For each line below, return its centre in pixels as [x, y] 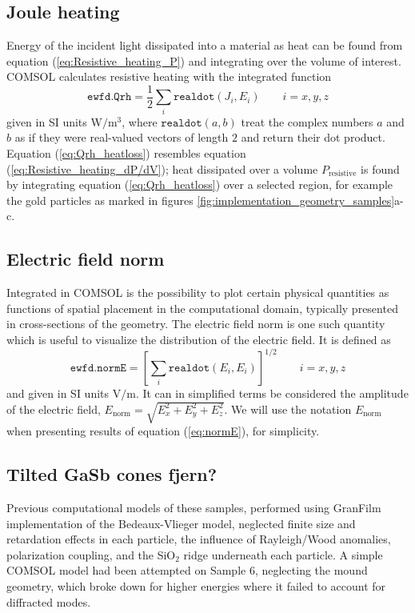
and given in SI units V [64, 393]
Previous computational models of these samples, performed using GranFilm [194, 507]
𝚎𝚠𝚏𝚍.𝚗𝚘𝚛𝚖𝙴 [98, 369]
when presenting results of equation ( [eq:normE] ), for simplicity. [163, 431]
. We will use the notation [288, 409]
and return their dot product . [313, 137]
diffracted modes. [49, 601]
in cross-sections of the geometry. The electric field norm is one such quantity [196, 324]
